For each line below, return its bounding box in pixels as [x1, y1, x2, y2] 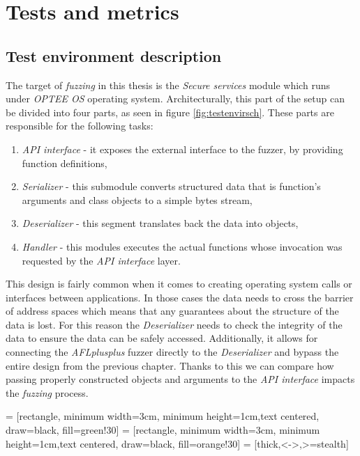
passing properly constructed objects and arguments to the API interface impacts [6, 372, 355, 386]
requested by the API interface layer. [22, 253, 181, 267]
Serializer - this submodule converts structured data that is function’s [22, 179, 321, 194]
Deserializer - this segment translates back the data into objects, [22, 216, 299, 230]
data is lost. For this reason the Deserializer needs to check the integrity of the [6, 317, 343, 331]
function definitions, [22, 155, 107, 170]
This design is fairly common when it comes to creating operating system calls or [6, 276, 352, 291]
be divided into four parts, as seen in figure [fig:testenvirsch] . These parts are [6, 104, 334, 119]
